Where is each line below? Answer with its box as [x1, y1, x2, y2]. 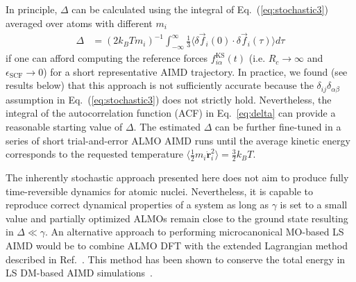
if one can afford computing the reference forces [6, 51, 208, 65]
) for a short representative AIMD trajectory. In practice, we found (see [43, 64, 348, 78]
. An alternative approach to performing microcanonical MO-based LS [45, 224, 344, 239]
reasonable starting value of [6, 119, 123, 134]
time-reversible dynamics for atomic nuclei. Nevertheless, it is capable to [6, 183, 314, 198]
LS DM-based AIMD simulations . [6, 265, 153, 280]
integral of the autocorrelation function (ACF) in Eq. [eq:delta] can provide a [6, 106, 336, 120]
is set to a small [280, 197, 348, 212]
